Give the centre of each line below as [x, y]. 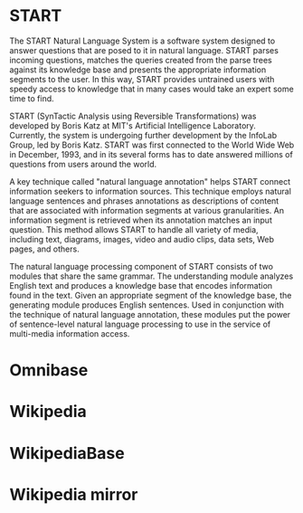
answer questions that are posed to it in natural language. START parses [144, 50]
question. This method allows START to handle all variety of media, [134, 229]
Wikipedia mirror [74, 494]
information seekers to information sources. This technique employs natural [151, 191]
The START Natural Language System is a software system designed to [142, 41]
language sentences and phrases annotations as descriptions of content [144, 201]
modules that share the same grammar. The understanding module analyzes [151, 276]
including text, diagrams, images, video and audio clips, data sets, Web [142, 239]
